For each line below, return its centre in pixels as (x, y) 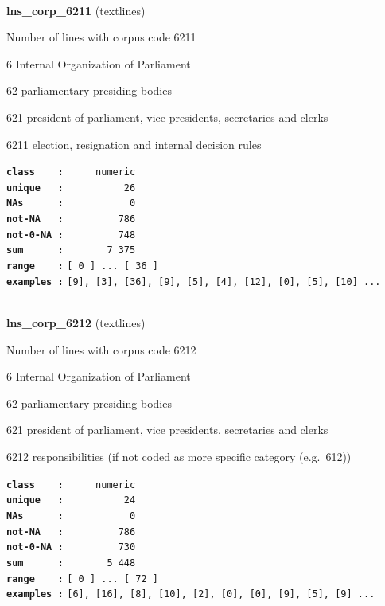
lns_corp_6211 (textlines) (76, 10)
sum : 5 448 (71, 563)
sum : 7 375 (71, 250)
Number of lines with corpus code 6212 (101, 349)
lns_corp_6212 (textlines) (76, 323)
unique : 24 (71, 500)
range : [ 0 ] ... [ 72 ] (82, 579)
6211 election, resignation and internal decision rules (134, 144)
